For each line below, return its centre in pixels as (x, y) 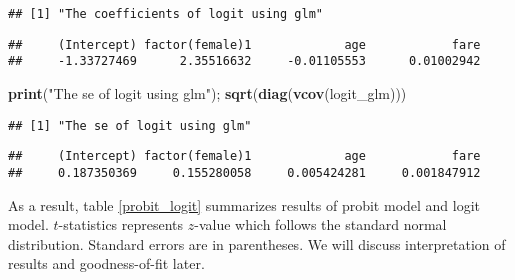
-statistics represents (121, 224)
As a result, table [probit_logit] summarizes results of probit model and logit (244, 204)
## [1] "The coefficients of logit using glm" (165, 14)
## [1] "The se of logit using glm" (130, 125)
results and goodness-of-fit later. (106, 263)
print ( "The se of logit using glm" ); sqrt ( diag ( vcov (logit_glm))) (207, 92)
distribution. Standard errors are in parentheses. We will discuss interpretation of (257, 243)
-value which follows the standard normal (320, 224)
